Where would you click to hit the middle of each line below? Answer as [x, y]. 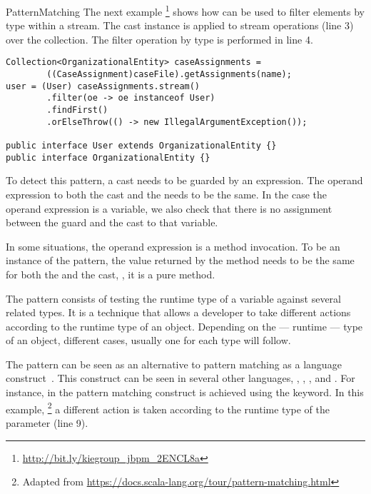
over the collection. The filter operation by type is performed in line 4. [159, 39]
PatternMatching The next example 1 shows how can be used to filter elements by [185, 10]
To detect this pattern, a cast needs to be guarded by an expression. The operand [184, 180]
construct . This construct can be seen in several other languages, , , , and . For [181, 378]
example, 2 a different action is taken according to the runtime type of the [168, 408]
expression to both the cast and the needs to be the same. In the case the [166, 194]
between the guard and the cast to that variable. [112, 222]
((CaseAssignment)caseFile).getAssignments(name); [169, 75]
